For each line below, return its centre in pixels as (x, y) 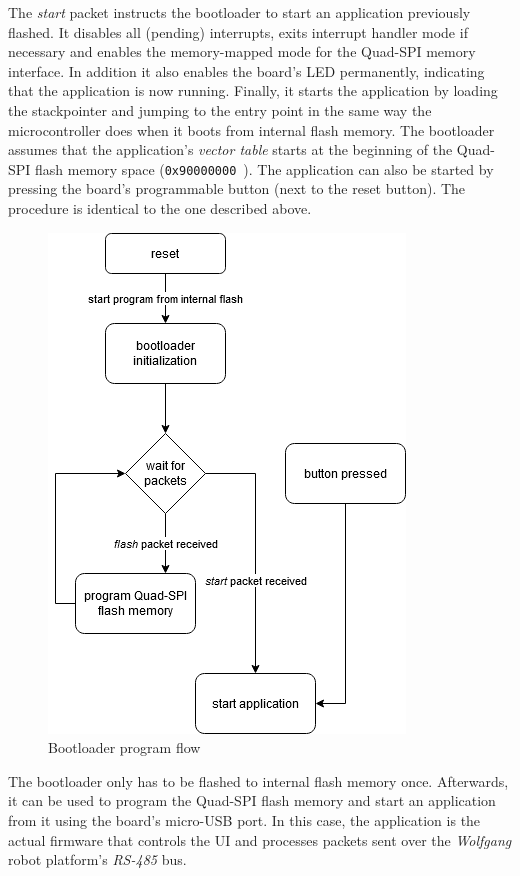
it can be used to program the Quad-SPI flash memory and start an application (252, 800)
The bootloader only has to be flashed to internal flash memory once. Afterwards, (258, 780)
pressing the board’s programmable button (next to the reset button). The (237, 188)
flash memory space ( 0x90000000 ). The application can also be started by (264, 168)
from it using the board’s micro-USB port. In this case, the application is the (244, 819)
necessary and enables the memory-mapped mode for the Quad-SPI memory (242, 51)
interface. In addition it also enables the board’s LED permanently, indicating (246, 70)
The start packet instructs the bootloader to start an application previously (239, 12)
